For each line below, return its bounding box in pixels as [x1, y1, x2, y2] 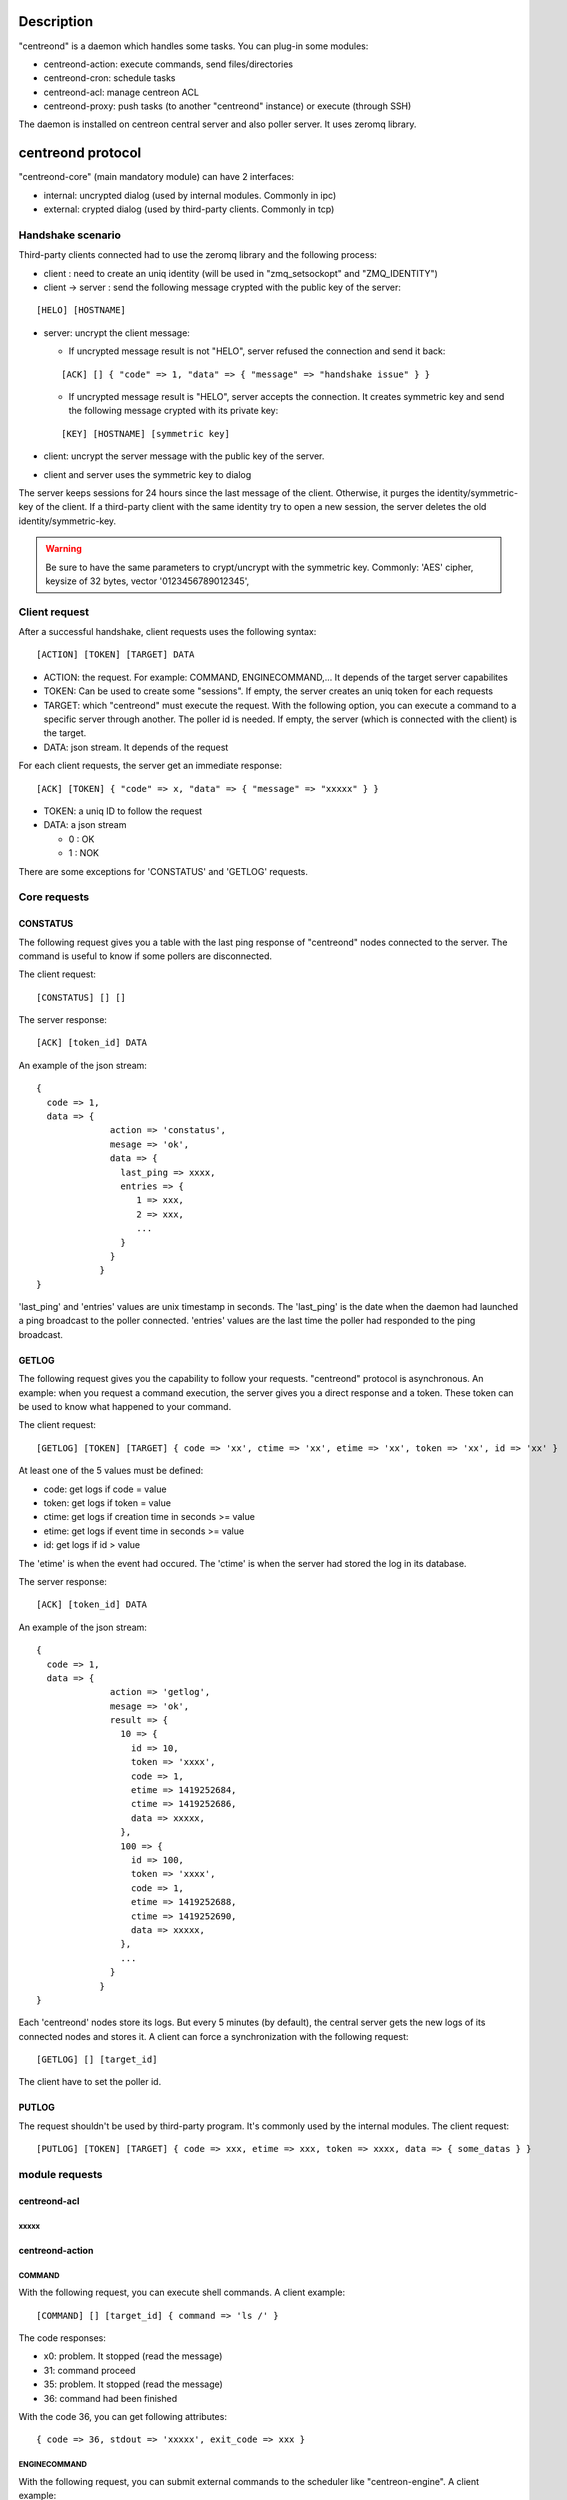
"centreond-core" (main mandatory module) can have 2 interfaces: [18, 171, 295, 183]
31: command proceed [43, 2364, 136, 2376]
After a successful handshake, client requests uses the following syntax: [18, 626, 317, 638]
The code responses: [18, 2331, 107, 2344]
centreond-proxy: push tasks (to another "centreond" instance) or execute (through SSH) [43, 100, 412, 112]
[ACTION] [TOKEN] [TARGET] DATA [36, 649, 195, 660]
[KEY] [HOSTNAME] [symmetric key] [61, 428, 230, 439]
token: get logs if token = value [43, 1497, 172, 1509]
